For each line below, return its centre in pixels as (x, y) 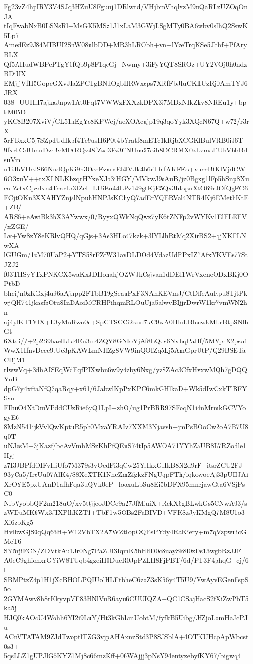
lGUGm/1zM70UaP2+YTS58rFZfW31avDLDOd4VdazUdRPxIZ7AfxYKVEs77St (126, 255)
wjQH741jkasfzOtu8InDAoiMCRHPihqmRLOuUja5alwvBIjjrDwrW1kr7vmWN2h (126, 302)
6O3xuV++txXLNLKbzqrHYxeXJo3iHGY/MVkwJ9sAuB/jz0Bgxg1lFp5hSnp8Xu (126, 178)
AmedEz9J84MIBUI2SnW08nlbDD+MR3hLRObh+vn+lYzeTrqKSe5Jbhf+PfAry (126, 45)
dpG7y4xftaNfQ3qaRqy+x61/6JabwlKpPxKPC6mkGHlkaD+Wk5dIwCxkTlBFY (126, 388)
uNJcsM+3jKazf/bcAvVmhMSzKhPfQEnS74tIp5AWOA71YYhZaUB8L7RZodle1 (125, 446)
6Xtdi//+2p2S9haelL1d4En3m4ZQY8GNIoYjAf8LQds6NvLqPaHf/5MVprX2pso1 (126, 340)
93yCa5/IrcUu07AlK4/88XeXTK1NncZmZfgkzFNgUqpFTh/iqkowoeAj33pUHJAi (126, 474)
